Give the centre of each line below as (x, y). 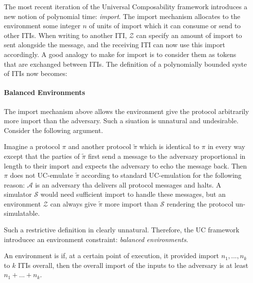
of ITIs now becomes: (36, 73)
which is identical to (169, 146)
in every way (226, 146)
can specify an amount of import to (189, 35)
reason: (14, 184)
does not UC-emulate (42, 175)
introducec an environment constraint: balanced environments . (96, 239)
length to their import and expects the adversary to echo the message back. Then (126, 165)
